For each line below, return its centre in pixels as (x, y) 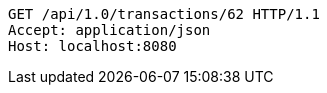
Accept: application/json (109, 30)
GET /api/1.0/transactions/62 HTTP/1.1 (164, 14)
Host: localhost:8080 (92, 46)
